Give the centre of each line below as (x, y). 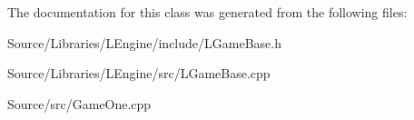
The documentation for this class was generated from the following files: (207, 12)
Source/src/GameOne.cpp (79, 103)
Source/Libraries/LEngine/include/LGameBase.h (144, 42)
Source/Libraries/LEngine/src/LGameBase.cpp (139, 73)
